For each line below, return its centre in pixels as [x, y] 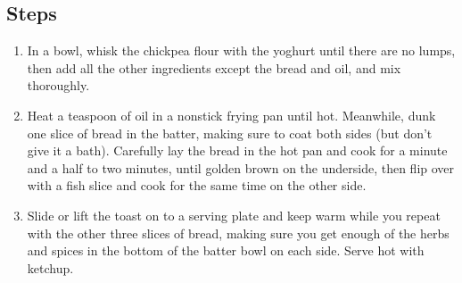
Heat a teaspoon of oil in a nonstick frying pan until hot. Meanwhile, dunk [231, 115]
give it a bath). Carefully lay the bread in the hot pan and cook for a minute [237, 150]
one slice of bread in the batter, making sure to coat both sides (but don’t [230, 133]
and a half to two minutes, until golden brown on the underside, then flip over [241, 167]
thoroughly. [58, 85]
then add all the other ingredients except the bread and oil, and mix [214, 67]
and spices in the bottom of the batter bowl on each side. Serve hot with [226, 250]
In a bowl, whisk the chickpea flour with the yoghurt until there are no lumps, [241, 50]
